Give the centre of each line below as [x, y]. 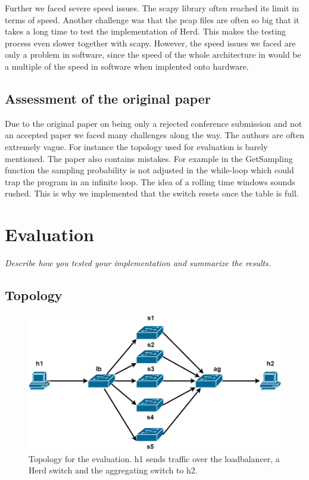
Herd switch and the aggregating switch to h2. [113, 470]
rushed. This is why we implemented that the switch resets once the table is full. [152, 193]
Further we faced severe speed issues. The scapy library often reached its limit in [152, 8]
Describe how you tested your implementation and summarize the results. [138, 263]
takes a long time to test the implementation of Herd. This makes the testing [146, 31]
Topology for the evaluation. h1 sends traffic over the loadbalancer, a [154, 458]
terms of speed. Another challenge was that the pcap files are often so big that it [152, 19]
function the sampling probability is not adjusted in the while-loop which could [149, 170]
